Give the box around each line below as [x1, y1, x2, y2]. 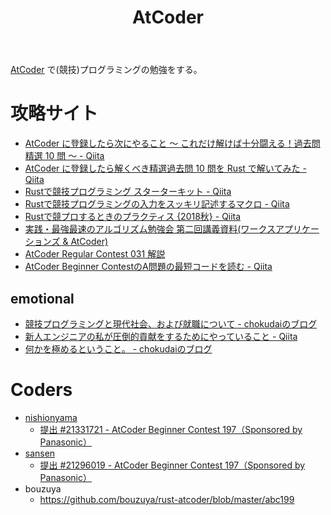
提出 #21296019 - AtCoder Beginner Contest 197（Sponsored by [39, 459, 306, 471]
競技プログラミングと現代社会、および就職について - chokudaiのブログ [24, 317, 318, 330]
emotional [10, 290, 75, 307]
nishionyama [24, 411, 78, 423]
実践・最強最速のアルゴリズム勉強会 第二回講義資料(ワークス [24, 223, 276, 235]
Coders [10, 379, 73, 401]
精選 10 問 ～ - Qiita [24, 150, 105, 162]
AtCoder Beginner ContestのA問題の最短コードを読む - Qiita [24, 261, 273, 273]
